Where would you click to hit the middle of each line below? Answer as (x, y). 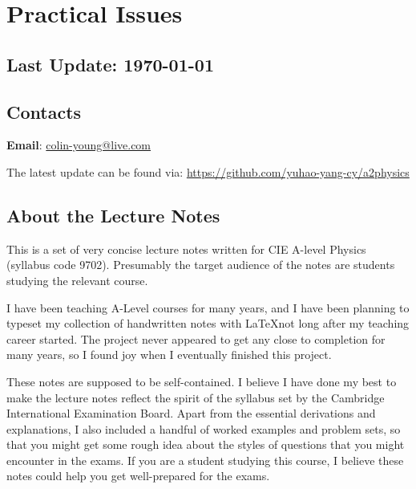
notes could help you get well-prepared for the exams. (138, 476)
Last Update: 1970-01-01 (110, 64)
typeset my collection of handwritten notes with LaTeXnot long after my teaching (208, 323)
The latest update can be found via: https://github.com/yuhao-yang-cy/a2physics (208, 171)
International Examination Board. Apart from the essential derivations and (191, 413)
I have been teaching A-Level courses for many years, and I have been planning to (208, 307)
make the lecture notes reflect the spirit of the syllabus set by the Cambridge (196, 397)
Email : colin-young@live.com (79, 145)
